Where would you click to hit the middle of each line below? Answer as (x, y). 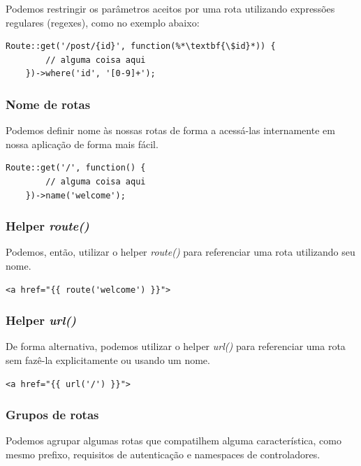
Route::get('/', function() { (76, 168)
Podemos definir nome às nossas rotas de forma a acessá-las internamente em (170, 130)
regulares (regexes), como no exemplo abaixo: (103, 22)
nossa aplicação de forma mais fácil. (82, 144)
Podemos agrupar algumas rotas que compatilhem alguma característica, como (174, 440)
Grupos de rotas (52, 415)
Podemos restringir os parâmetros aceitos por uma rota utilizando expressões (170, 8)
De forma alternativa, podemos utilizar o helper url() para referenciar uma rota (176, 346)
